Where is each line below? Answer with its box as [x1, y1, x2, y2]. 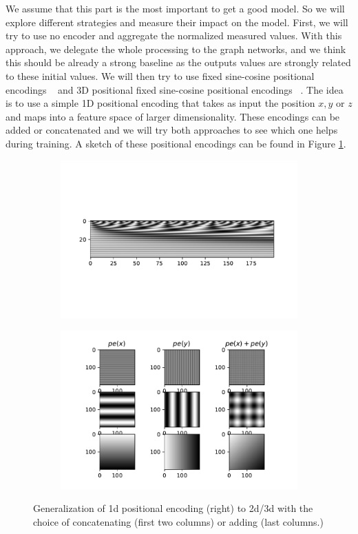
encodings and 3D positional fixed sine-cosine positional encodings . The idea [6, 82, 344, 96]
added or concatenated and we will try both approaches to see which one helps [6, 123, 338, 137]
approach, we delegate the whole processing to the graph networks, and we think [6, 41, 346, 56]
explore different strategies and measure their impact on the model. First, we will [6, 14, 348, 29]
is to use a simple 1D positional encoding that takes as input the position [6, 96, 315, 110]
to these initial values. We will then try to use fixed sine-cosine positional [6, 68, 315, 83]
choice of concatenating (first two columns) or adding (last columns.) [33, 514, 324, 528]
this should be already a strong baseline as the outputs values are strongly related [6, 55, 351, 70]
